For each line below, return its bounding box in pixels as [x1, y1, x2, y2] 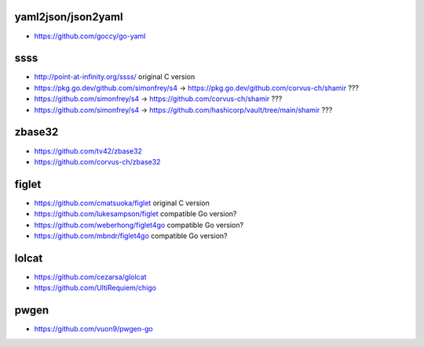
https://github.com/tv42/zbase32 [34, 146, 143, 156]
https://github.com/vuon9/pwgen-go [34, 324, 153, 334]
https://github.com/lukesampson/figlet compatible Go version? [34, 209, 237, 219]
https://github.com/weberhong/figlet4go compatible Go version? [34, 220, 243, 230]
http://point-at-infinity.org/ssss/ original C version [34, 72, 196, 81]
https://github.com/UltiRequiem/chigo [34, 283, 157, 293]
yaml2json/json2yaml [14, 10, 123, 23]
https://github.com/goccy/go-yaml [34, 31, 146, 41]
